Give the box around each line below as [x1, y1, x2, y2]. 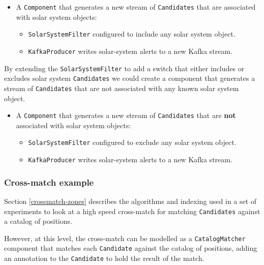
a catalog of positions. [4, 216, 72, 226]
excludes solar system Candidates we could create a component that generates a [4, 73, 255, 83]
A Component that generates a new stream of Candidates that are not [16, 110, 236, 121]
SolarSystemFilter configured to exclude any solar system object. [28, 137, 237, 148]
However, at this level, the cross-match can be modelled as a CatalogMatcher [4, 232, 246, 243]
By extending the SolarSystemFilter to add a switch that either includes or [4, 63, 245, 73]
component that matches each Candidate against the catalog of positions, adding [4, 243, 257, 253]
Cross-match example [4, 175, 94, 188]
